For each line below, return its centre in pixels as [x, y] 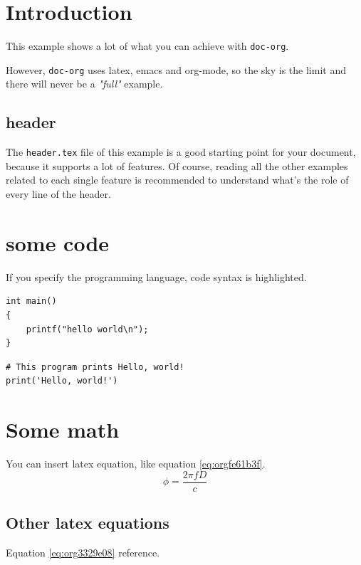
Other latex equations [88, 523]
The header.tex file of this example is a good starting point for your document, [181, 152]
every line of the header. [58, 194]
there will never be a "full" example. [84, 84]
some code [58, 242]
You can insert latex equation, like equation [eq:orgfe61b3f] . [136, 464]
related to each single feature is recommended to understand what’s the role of [177, 180]
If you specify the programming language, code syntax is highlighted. [156, 276]
